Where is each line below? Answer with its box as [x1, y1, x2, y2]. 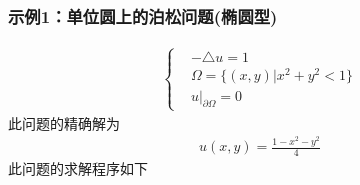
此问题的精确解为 [8, 112, 120, 133]
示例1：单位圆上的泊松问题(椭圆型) [8, 3, 278, 28]
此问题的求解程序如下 [8, 158, 148, 179]
